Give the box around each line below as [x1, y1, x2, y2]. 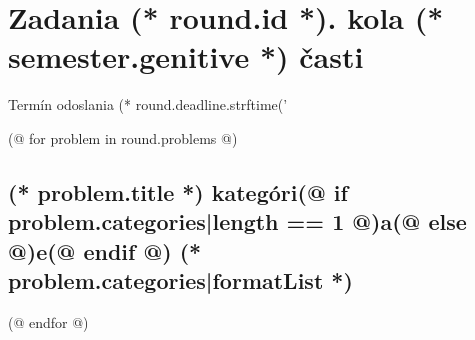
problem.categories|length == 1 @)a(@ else [8, 206, 467, 237]
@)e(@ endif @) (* [8, 235, 202, 266]
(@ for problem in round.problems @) [8, 127, 238, 148]
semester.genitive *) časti [8, 36, 364, 77]
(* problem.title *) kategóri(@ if [8, 176, 348, 207]
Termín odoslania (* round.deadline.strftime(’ [8, 94, 288, 115]
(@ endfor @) [8, 311, 89, 332]
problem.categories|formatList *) [8, 265, 353, 296]
